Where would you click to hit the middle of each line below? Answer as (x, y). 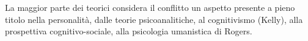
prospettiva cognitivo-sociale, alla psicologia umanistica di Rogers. (129, 31)
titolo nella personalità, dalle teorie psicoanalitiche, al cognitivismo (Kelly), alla (154, 19)
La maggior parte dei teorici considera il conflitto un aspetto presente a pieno (150, 7)
